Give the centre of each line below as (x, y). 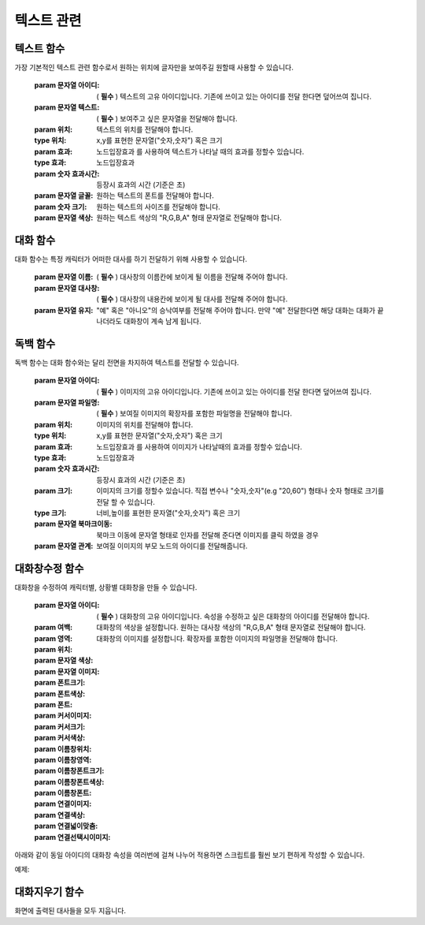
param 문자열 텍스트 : (67, 107)
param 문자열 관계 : (64, 546)
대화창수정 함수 (49, 568)
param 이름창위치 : (63, 748)
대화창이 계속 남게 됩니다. (162, 321)
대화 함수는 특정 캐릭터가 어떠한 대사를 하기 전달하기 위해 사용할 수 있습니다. (131, 259)
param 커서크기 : (60, 726)
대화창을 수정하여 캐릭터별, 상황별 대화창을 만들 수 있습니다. (106, 587)
